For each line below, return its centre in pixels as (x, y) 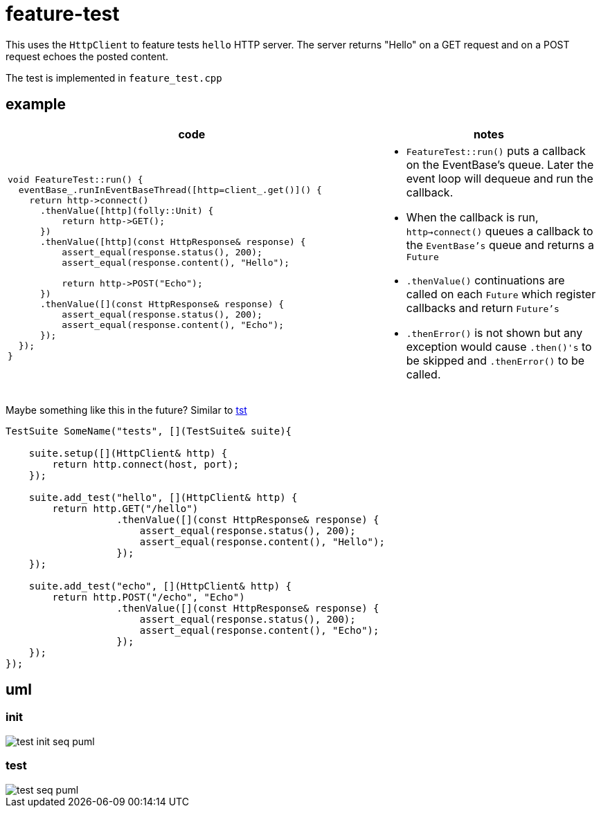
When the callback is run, (472, 217)
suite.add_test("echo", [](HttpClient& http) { (160, 586)
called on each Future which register (501, 294)
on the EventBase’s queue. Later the (500, 164)
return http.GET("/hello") (125, 508)
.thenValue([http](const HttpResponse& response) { (173, 242)
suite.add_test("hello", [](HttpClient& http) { (163, 497)
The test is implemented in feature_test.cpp (114, 77)
